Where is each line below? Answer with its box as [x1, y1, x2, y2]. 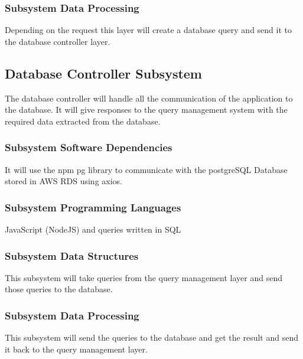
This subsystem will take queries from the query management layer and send [5, 271, 282, 283]
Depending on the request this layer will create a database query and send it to [5, 24, 292, 36]
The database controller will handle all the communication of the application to [5, 92, 293, 104]
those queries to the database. [5, 283, 113, 295]
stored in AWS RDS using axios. [5, 175, 123, 187]
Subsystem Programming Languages [5, 200, 181, 214]
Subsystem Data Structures [5, 248, 139, 263]
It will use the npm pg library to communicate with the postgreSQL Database [5, 163, 288, 175]
